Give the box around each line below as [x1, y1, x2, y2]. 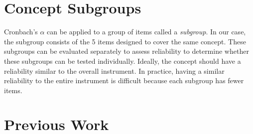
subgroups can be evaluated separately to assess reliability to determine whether [4, 46, 249, 56]
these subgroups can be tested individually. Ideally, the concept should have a [4, 55, 241, 66]
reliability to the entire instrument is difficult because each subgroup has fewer [4, 75, 244, 86]
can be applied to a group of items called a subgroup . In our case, [47, 26, 246, 37]
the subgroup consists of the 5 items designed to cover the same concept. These [4, 36, 246, 46]
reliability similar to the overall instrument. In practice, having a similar [4, 65, 225, 76]
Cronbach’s [4, 26, 38, 37]
